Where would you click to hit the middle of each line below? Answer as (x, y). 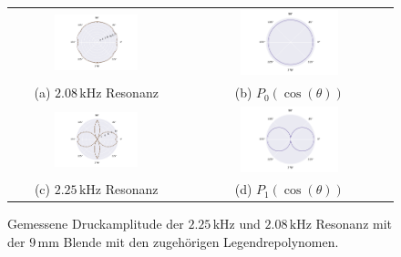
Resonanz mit (354, 224)
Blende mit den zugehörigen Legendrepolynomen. (201, 242)
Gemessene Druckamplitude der (96, 224)
